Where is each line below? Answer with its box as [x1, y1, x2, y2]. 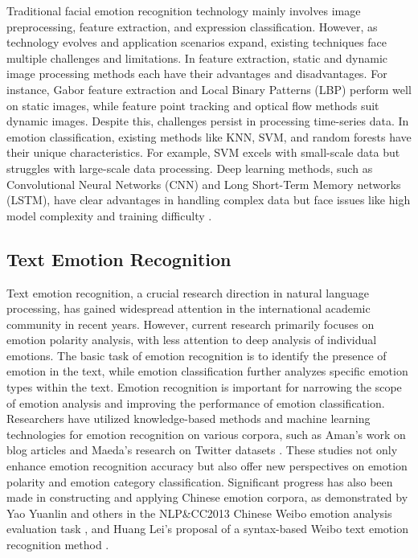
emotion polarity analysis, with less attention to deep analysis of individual [6, 331, 377, 348]
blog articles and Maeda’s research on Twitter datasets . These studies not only [6, 441, 398, 458]
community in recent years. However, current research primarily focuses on [6, 315, 375, 332]
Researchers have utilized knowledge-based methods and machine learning [6, 410, 371, 427]
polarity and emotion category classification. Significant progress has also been [6, 473, 393, 490]
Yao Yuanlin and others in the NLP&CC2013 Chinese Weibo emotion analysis [6, 504, 392, 521]
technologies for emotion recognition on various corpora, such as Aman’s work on [6, 425, 406, 442]
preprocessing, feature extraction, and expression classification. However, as [6, 18, 378, 35]
